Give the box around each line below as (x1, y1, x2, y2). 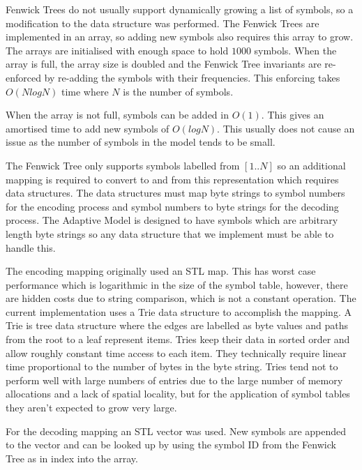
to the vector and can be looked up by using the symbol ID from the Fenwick (6, 437, 336, 452)
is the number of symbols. (123, 84, 234, 98)
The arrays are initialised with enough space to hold (6, 43, 229, 57)
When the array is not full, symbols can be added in (6, 107, 229, 122)
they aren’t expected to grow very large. (6, 400, 177, 415)
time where (61, 84, 109, 98)
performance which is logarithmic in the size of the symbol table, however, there (6, 277, 348, 291)
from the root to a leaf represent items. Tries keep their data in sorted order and (6, 332, 350, 347)
